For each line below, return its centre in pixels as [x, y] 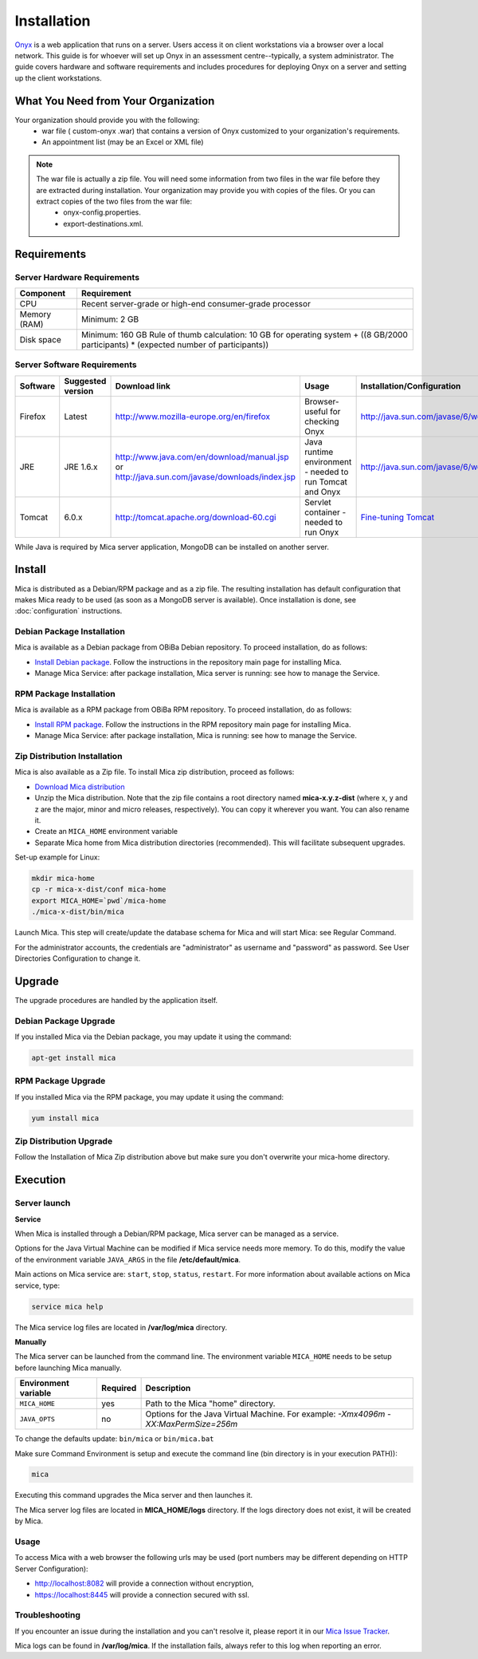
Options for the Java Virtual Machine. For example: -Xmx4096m [265, 1414]
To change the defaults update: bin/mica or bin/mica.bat [114, 1439]
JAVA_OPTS [37, 1419]
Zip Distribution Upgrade [64, 1141]
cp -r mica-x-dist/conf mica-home [99, 889]
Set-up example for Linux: [57, 857]
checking [321, 421]
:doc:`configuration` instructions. [69, 611]
